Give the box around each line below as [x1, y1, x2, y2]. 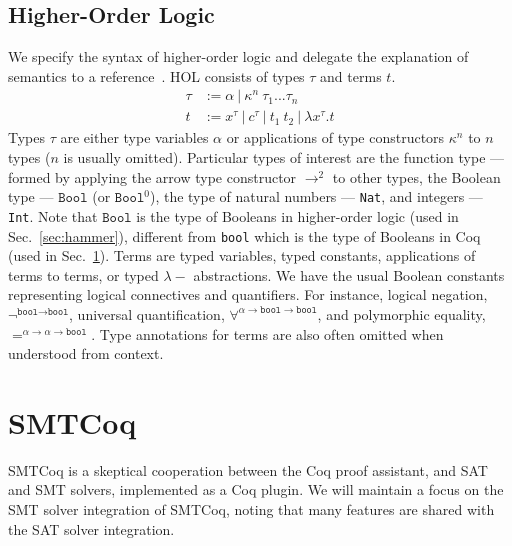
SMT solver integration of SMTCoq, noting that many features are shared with [8, 499, 495, 520]
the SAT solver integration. [8, 518, 175, 539]
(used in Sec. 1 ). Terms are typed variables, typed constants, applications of [8, 245, 476, 266]
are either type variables [60, 127, 209, 148]
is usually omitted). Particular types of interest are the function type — [63, 147, 505, 168]
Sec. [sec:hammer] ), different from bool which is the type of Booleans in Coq [8, 225, 481, 246]
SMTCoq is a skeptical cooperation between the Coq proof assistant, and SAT [8, 459, 488, 480]
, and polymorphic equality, [317, 303, 486, 324]
